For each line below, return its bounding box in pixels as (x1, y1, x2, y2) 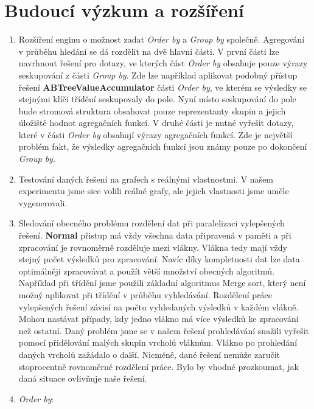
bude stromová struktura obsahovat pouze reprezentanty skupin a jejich (18, 104, 286, 117)
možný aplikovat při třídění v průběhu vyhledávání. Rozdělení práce (18, 288, 272, 301)
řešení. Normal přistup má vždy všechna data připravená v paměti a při (18, 229, 291, 242)
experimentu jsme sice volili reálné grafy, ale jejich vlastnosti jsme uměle (18, 184, 289, 197)
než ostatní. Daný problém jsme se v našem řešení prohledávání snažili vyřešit (18, 324, 310, 337)
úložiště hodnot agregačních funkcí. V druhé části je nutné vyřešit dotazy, (18, 116, 294, 129)
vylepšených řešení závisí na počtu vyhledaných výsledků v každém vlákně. (18, 300, 299, 313)
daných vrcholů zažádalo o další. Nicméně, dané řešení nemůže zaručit (18, 348, 280, 360)
